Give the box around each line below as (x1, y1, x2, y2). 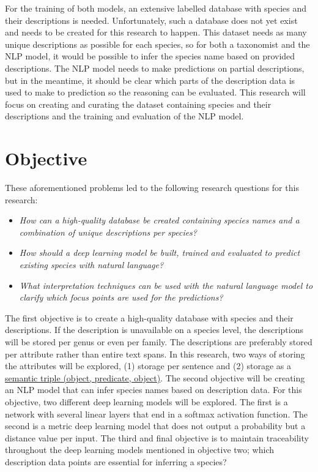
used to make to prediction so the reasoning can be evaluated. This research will (5, 86, 306, 99)
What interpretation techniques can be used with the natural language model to (19, 279, 313, 291)
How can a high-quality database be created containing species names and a (19, 214, 300, 227)
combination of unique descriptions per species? (19, 225, 198, 238)
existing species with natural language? (19, 258, 164, 271)
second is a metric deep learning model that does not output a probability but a (5, 419, 306, 432)
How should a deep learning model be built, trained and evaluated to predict (19, 246, 300, 259)
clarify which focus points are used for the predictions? (19, 291, 223, 304)
